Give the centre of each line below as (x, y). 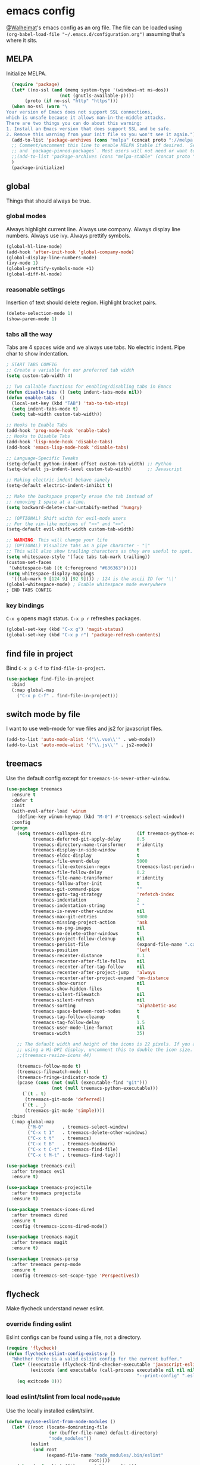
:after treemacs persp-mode (46, 1264)
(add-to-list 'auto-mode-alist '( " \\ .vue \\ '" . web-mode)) (81, 740)
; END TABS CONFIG (29, 590)
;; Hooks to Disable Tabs (38, 436)
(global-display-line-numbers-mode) (51, 258)
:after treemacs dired (40, 1215)
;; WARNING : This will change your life (57, 540)
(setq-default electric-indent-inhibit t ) (60, 486)
